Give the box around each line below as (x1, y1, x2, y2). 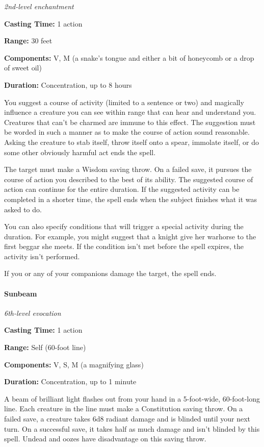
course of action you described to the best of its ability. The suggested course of (4, 173, 253, 184)
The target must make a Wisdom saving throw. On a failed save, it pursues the (4, 164, 252, 175)
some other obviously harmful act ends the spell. (4, 146, 156, 157)
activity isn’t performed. (4, 251, 80, 261)
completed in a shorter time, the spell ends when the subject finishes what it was (4, 193, 257, 204)
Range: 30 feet (4, 35, 52, 46)
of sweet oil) (4, 62, 42, 73)
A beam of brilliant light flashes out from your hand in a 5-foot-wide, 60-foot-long (4, 393, 260, 404)
